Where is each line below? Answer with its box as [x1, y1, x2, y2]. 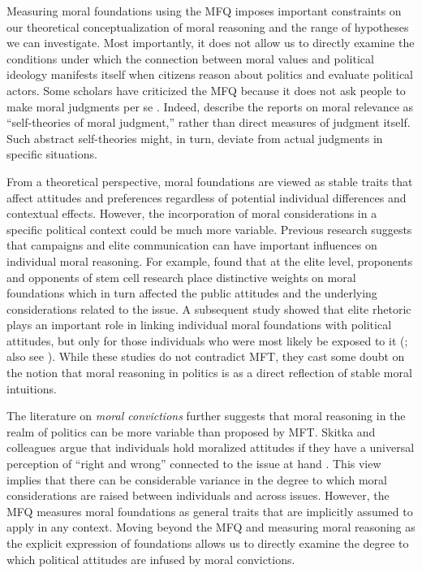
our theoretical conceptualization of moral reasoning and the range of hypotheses [6, 18, 409, 35]
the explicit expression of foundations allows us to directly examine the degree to [6, 535, 409, 551]
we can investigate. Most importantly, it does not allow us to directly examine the [6, 34, 415, 51]
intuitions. [6, 380, 57, 397]
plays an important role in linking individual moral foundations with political [6, 316, 392, 333]
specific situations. [6, 145, 97, 163]
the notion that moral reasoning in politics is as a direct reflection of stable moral [6, 364, 412, 381]
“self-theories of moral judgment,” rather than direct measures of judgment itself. [6, 114, 411, 131]
